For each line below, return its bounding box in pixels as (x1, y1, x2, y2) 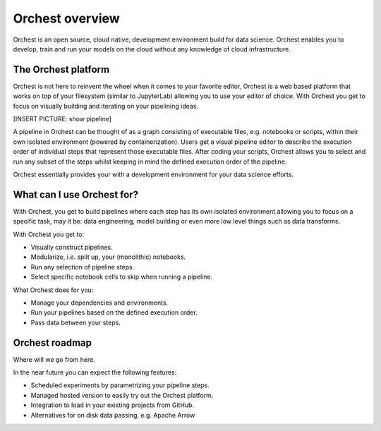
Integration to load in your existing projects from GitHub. (30, 401, 194, 409)
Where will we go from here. (13, 355, 95, 363)
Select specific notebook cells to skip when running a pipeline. (30, 272, 213, 281)
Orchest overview (13, 11, 120, 26)
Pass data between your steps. (30, 318, 121, 327)
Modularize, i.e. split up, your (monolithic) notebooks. (30, 253, 186, 261)
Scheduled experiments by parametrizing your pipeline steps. (30, 381, 210, 389)
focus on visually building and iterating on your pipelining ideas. (13, 102, 199, 110)
